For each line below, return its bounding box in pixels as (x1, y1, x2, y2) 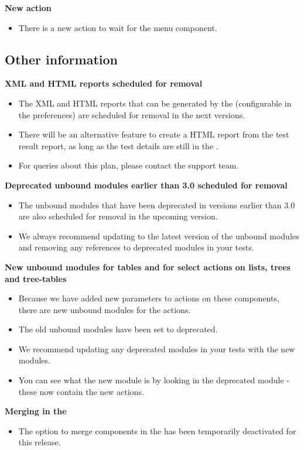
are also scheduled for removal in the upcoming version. (18, 210, 218, 222)
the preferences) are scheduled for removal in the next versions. (18, 108, 245, 121)
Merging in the (5, 405, 67, 417)
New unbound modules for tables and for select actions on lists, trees (5, 260, 291, 273)
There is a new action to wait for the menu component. (18, 21, 217, 33)
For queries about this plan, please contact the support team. (18, 159, 239, 171)
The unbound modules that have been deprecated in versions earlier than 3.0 (18, 198, 295, 211)
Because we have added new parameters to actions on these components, (18, 292, 279, 304)
